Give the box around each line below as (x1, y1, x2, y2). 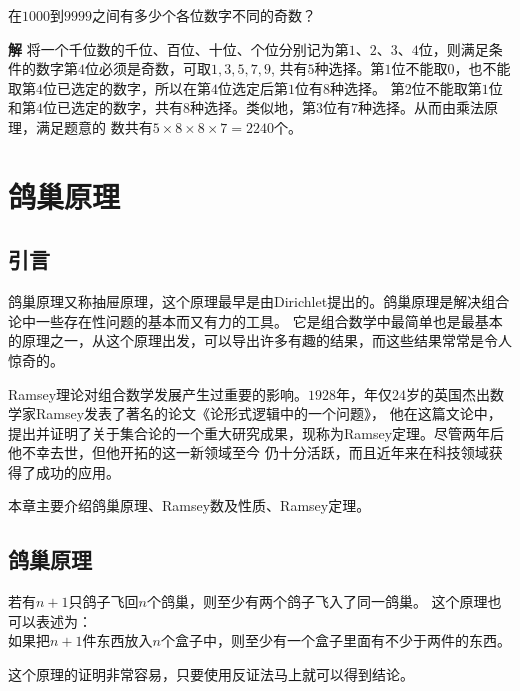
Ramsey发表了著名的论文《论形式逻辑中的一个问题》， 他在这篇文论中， (35, 403, 502, 424)
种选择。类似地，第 (190, 97, 316, 118)
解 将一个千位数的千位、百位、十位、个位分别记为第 (8, 38, 349, 59)
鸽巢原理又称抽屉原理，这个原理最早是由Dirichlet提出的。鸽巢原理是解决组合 (8, 291, 510, 312)
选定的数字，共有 (70, 97, 183, 118)
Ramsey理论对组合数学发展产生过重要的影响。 (8, 383, 309, 404)
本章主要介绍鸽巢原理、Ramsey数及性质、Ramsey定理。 (8, 495, 371, 516)
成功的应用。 (35, 461, 120, 482)
